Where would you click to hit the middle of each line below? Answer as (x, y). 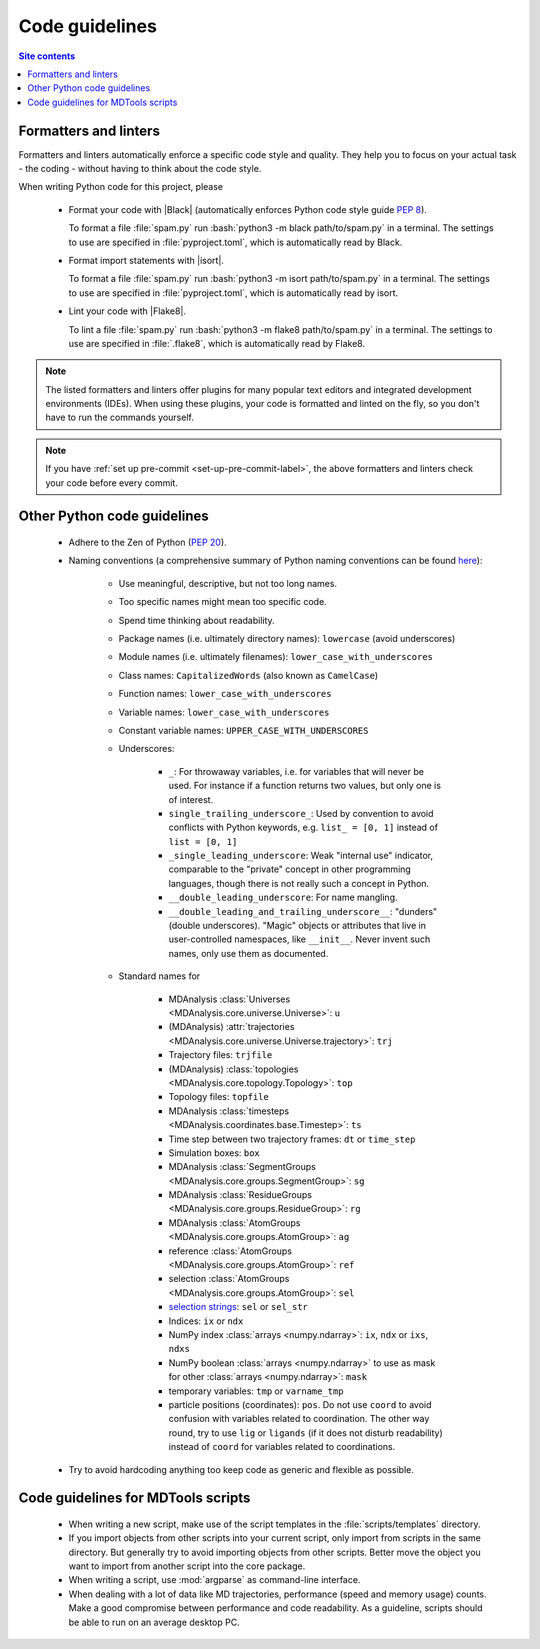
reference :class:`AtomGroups (230, 1251)
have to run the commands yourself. (119, 417)
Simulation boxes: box (214, 1152)
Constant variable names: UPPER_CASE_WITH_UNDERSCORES (243, 730)
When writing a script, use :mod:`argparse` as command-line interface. (214, 1580)
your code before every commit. (112, 482)
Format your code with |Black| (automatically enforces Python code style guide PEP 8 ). (247, 209)
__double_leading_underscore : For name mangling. (283, 897)
